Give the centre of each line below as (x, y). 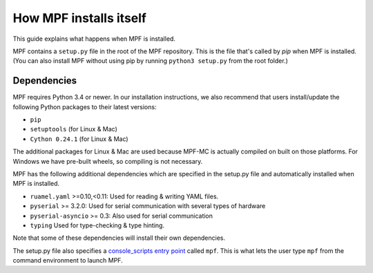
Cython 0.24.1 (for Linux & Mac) (79, 139)
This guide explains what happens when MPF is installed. (94, 39)
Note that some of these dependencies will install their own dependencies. (119, 238)
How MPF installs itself (79, 18)
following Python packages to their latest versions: (85, 106)
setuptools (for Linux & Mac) (74, 129)
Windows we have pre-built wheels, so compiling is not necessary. (108, 161)
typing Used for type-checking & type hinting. (97, 225)
